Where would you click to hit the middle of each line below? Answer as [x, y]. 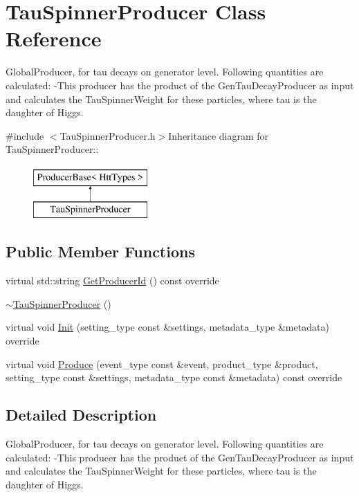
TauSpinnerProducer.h [108, 135]
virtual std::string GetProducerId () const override [112, 281]
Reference [54, 38]
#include [25, 135]
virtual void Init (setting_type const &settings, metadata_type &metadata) [167, 327]
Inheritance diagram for [219, 135]
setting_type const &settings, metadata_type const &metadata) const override [174, 377]
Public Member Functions [100, 251]
